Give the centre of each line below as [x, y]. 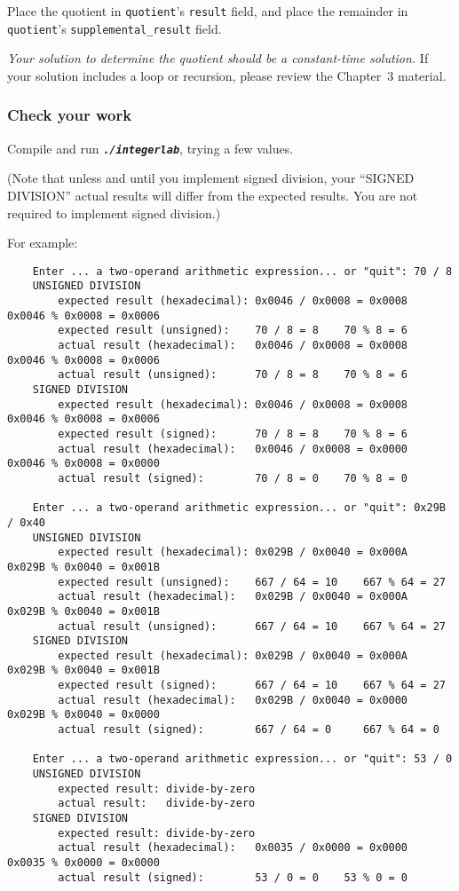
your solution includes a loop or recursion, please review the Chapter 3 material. [227, 75]
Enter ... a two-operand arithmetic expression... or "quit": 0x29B [239, 508]
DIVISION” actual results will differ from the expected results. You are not [213, 195]
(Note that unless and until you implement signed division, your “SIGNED [211, 178]
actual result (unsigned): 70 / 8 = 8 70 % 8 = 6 [233, 375]
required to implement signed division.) [114, 213]
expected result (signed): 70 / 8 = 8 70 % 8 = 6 [233, 434]
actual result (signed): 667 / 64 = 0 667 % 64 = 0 [249, 730]
